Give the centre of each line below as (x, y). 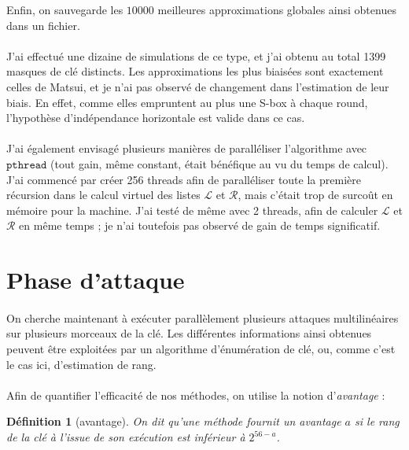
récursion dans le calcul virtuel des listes (103, 195)
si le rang (377, 421)
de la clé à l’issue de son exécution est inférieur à (126, 437)
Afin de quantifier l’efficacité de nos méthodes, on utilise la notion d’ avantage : (196, 395)
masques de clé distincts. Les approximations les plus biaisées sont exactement (195, 71)
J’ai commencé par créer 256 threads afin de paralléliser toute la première (184, 179)
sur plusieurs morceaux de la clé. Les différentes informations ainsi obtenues (189, 333)
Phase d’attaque (96, 280)
